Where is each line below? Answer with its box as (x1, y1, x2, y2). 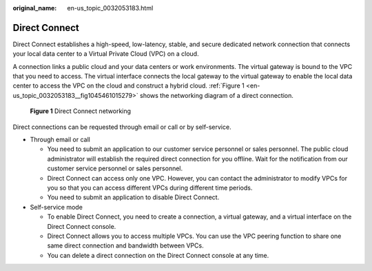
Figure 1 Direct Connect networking (30, 107, 131, 115)
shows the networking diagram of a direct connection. (140, 91, 294, 99)
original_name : (12, 4, 57, 12)
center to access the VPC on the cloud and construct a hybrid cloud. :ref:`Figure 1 (12, 81, 245, 90)
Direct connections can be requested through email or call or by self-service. (12, 123, 231, 131)
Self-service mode (30, 203, 83, 211)
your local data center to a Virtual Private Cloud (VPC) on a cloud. (12, 50, 199, 58)
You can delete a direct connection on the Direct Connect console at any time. (47, 251, 269, 259)
